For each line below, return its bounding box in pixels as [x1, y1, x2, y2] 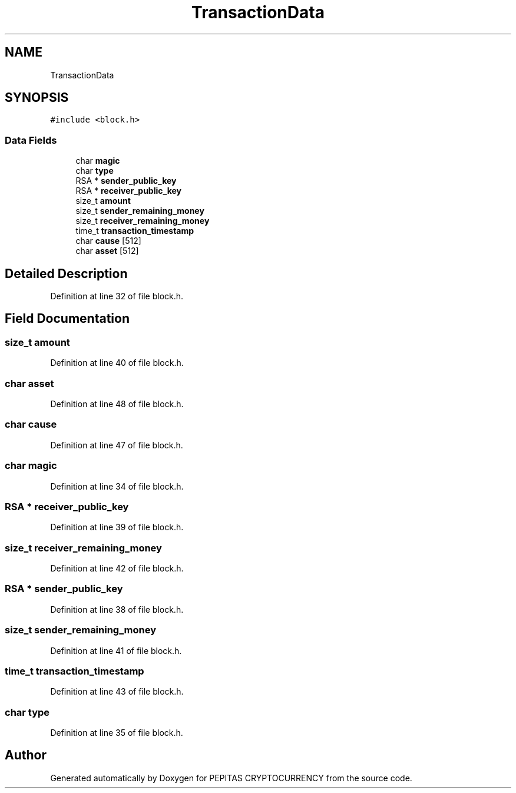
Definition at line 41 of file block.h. [50, 645, 182, 656]
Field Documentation [5, 311, 130, 326]
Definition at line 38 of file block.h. [50, 604, 184, 614]
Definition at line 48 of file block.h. [50, 399, 184, 409]
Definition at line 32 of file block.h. [50, 291, 184, 302]
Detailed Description [5, 266, 128, 281]
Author [5, 748, 47, 763]
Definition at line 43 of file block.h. [50, 686, 184, 697]
